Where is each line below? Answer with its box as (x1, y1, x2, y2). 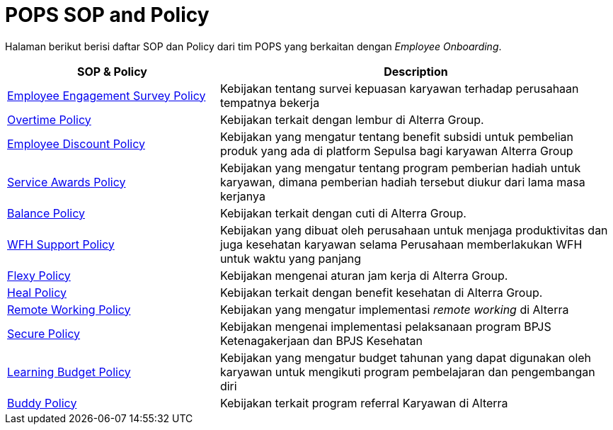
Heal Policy (7, 285, 67, 300)
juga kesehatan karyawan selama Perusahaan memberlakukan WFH (219, 237, 583, 251)
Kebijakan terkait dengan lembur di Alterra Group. (219, 112, 484, 127)
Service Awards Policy (7, 174, 126, 189)
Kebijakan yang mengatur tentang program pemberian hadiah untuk (219, 160, 581, 175)
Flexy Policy (7, 268, 71, 283)
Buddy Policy (7, 395, 77, 410)
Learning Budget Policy (7, 364, 131, 379)
